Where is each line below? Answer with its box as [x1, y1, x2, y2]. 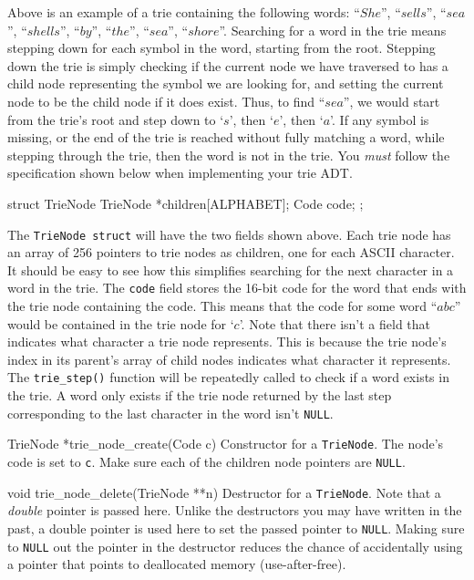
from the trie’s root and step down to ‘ [7, 109, 224, 129]
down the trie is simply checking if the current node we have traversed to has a [7, 56, 448, 75]
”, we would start [343, 91, 440, 110]
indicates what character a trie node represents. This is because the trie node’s [7, 332, 447, 351]
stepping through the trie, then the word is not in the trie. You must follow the [7, 145, 450, 164]
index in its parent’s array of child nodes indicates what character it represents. [7, 349, 451, 368]
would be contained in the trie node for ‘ [7, 314, 234, 333]
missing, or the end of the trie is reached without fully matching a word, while [7, 128, 445, 147]
